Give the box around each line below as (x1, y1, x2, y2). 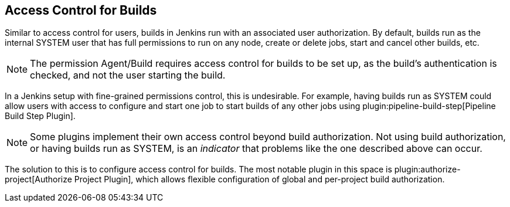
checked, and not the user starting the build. (30, 69, 226, 82)
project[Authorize (5, 174, 72, 185)
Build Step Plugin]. (5, 111, 76, 121)
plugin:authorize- (394, 164, 461, 175)
